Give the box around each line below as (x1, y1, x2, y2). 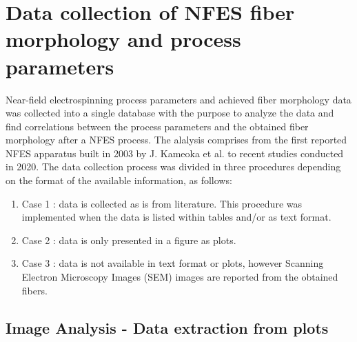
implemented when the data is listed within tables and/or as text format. (21, 210, 331, 224)
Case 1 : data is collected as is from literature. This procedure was (21, 196, 303, 210)
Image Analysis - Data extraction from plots (6, 316, 329, 338)
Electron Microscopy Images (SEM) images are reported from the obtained (21, 270, 338, 284)
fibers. (21, 283, 48, 297)
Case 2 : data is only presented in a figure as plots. (21, 232, 236, 247)
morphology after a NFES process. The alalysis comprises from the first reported (6, 132, 347, 147)
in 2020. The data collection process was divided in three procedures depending (6, 159, 341, 174)
